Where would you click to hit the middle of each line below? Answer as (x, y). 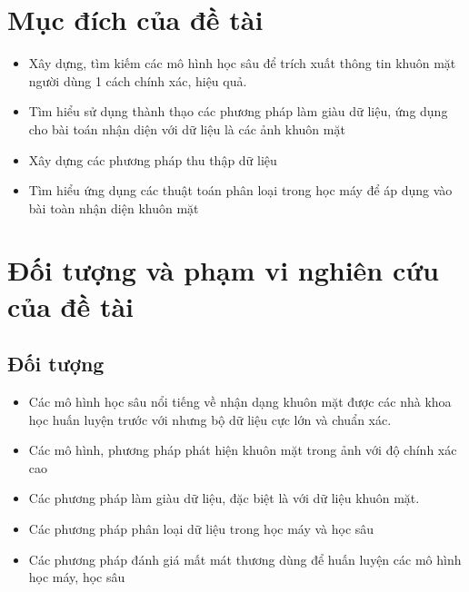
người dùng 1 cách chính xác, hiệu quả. (138, 80)
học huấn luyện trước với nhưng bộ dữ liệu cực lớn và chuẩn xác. (210, 419)
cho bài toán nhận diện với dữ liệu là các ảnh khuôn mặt (187, 128)
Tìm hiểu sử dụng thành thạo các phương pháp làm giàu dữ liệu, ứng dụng (238, 111)
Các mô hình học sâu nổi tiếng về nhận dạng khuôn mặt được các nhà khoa (240, 402)
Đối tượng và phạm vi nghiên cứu (223, 270)
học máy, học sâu (77, 577)
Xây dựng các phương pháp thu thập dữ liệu (153, 159)
